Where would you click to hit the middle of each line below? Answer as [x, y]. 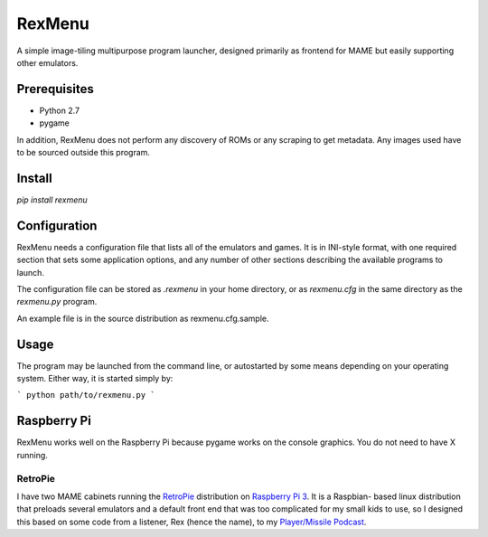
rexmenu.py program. [57, 302]
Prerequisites [55, 89]
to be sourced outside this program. [84, 153]
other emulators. [47, 62]
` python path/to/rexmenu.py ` [86, 395]
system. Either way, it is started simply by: [95, 379]
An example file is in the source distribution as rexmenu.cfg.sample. [143, 318]
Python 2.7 [60, 110]
